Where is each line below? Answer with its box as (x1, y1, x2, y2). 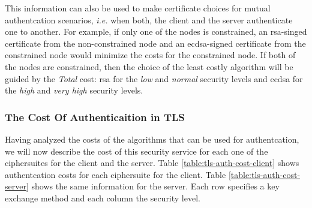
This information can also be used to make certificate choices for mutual (5, 2, 271, 14)
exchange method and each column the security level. (5, 191, 200, 204)
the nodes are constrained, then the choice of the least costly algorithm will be (5, 60, 293, 73)
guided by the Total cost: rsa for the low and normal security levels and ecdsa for (5, 72, 303, 85)
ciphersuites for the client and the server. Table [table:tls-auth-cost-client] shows (5, 156, 299, 169)
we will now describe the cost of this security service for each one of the (5, 144, 268, 157)
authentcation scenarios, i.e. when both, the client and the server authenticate (5, 13, 293, 26)
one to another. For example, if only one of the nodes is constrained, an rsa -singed (5, 25, 307, 38)
